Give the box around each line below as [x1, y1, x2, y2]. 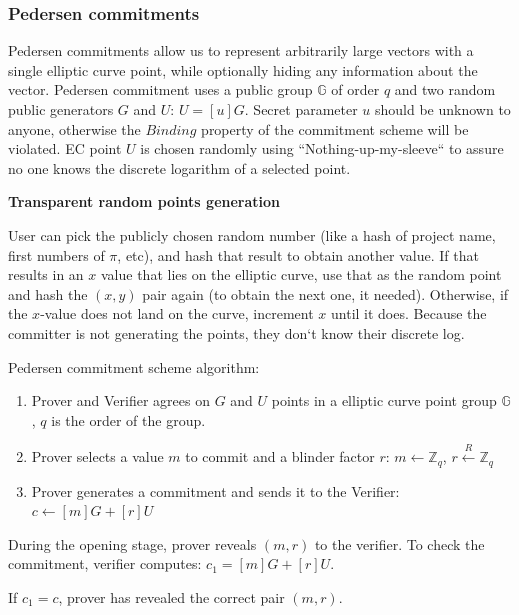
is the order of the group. [51, 409, 206, 430]
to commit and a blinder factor [185, 446, 375, 467]
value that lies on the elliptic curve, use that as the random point [100, 264, 502, 285]
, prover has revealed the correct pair [58, 586, 285, 607]
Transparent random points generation [8, 191, 281, 212]
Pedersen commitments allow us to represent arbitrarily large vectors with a [8, 40, 474, 61]
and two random [394, 79, 496, 100]
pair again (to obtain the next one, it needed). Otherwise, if [142, 283, 509, 304]
